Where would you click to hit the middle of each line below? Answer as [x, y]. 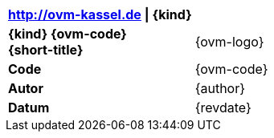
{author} [220, 88]
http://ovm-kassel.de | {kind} [100, 14]
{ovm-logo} [229, 42]
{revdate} [223, 108]
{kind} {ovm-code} [67, 34]
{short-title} [46, 50]
